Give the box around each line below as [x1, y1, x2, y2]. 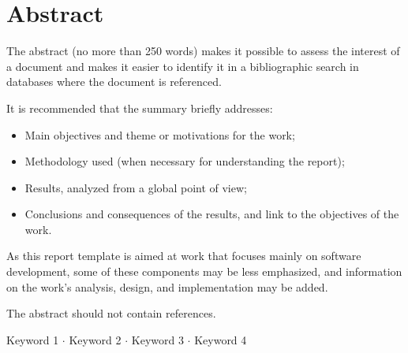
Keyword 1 [6, 331, 59, 347]
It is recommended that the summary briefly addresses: [6, 99, 273, 116]
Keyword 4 [194, 331, 247, 347]
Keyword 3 [131, 331, 184, 347]
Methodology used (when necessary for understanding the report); [24, 153, 345, 169]
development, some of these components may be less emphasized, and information [6, 263, 402, 280]
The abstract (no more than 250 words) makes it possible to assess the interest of [6, 43, 400, 59]
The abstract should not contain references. [6, 305, 216, 321]
